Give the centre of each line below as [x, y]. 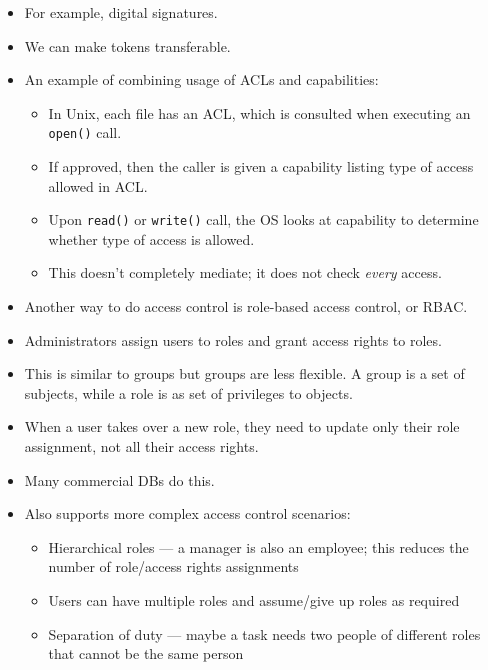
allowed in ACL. [98, 185]
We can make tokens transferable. [127, 45]
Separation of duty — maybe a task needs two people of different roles [264, 633]
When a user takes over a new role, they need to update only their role [242, 426]
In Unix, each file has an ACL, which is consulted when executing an [259, 112]
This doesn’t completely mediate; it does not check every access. [245, 272]
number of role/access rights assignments [173, 566]
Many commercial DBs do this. [119, 479]
